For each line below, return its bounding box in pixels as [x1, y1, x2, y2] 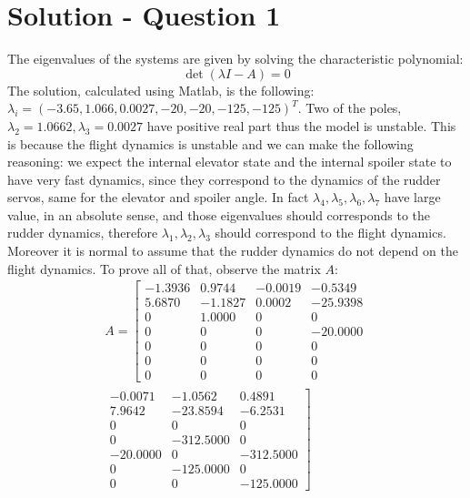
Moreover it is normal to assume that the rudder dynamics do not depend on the [7, 241, 458, 260]
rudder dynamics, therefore [7, 223, 158, 242]
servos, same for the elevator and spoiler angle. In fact [7, 188, 309, 207]
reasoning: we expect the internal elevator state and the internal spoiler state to [7, 152, 452, 171]
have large [384, 188, 441, 207]
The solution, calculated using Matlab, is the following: [7, 80, 315, 99]
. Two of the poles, [297, 98, 402, 117]
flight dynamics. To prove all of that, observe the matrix [7, 259, 321, 278]
